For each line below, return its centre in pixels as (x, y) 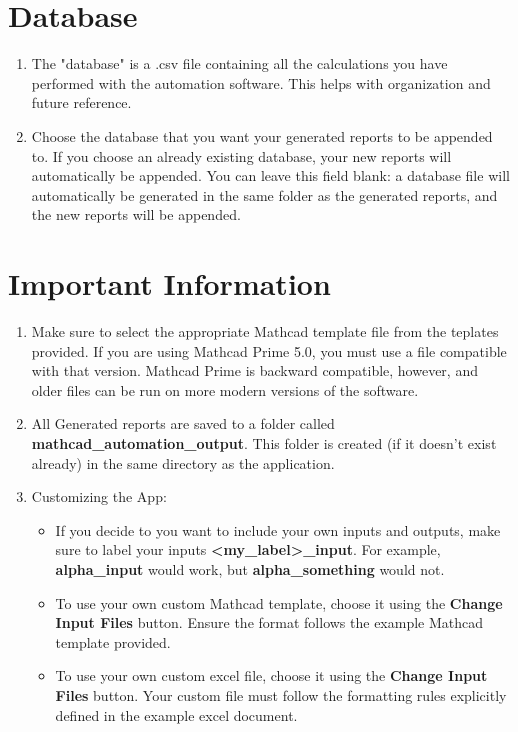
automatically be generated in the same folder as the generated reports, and (264, 194)
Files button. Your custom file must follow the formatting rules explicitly (281, 694)
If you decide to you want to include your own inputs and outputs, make (278, 529)
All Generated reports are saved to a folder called (183, 423)
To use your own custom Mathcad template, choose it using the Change (279, 602)
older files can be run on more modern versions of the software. (225, 389)
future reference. (81, 102)
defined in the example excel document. (176, 714)
